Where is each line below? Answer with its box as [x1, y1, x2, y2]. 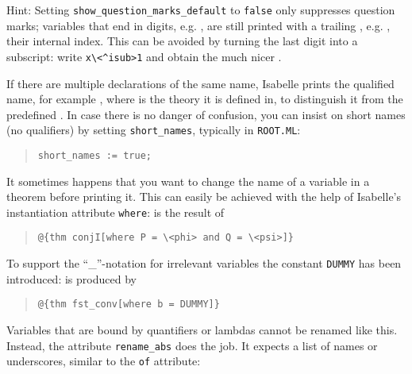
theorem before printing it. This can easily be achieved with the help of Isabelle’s [6, 188, 402, 205]
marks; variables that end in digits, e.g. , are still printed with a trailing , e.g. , [6, 17, 391, 33]
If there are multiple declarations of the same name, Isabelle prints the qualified [6, 75, 395, 91]
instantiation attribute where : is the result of [6, 203, 225, 220]
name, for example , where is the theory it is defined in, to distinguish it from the [6, 91, 403, 107]
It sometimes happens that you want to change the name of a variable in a [6, 172, 370, 189]
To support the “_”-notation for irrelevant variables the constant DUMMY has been [6, 255, 402, 272]
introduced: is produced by [6, 270, 137, 287]
